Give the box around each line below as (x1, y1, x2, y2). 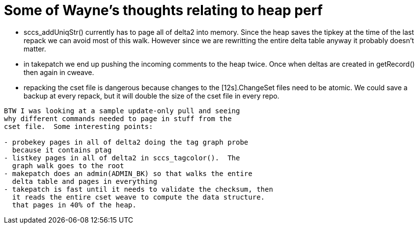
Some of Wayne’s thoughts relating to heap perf (4, 2, 323, 19)
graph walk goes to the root (12, 161, 124, 170)
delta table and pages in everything (12, 177, 157, 185)
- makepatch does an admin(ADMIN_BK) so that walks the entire (4, 169, 252, 177)
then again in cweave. (24, 68, 94, 76)
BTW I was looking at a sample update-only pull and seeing (4, 106, 240, 115)
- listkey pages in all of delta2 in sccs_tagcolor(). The (4, 153, 240, 162)
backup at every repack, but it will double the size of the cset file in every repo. (24, 91, 279, 100)
